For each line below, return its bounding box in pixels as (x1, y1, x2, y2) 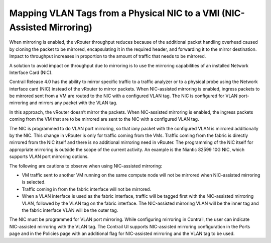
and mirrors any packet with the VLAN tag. (29, 100, 117, 106)
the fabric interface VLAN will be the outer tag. (22, 207, 118, 213)
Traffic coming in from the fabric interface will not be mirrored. (22, 186, 152, 192)
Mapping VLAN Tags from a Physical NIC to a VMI (9, 8, 220, 19)
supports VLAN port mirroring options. (9, 153, 89, 159)
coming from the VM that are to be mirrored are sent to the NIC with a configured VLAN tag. (9, 116, 199, 122)
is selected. (22, 179, 46, 185)
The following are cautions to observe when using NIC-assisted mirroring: (9, 163, 163, 169)
